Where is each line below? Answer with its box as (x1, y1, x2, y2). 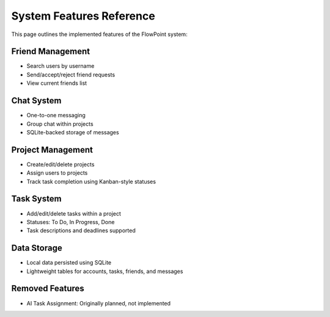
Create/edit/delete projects (26, 161, 95, 168)
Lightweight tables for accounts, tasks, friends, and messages (26, 268, 183, 275)
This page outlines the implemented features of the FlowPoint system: (11, 31, 188, 38)
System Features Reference (11, 9, 155, 23)
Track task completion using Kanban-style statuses (26, 178, 156, 185)
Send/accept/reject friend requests (26, 71, 116, 78)
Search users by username (26, 62, 95, 70)
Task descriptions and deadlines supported (26, 227, 136, 235)
